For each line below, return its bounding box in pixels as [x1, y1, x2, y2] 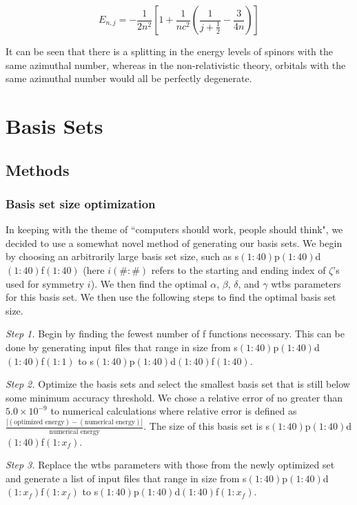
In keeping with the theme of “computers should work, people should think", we [6, 222, 343, 237]
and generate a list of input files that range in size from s [6, 471, 247, 485]
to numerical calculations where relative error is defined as [50, 404, 297, 418]
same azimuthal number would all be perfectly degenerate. [6, 71, 252, 86]
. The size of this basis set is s [143, 419, 270, 433]
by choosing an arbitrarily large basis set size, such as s [6, 249, 239, 264]
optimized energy [14, 418, 65, 426]
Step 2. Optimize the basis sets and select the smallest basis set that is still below [6, 377, 350, 391]
